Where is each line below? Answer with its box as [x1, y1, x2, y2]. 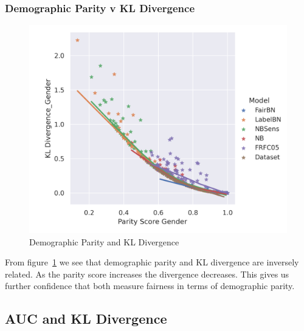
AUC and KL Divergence [5, 309, 167, 328]
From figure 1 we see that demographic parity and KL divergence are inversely [5, 256, 299, 268]
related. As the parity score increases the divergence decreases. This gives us [5, 267, 289, 280]
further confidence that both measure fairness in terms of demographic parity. [5, 279, 295, 292]
